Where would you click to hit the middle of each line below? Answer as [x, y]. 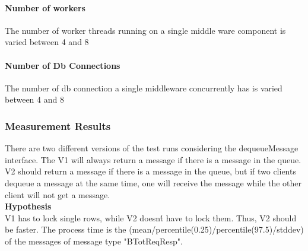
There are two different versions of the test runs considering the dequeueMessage [152, 148]
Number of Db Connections [63, 65]
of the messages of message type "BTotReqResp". [94, 241]
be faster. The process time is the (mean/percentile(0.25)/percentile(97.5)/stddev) [154, 229]
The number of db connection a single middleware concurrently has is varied [144, 88]
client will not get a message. [58, 194]
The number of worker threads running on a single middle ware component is [145, 30]
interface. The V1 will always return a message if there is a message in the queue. [153, 159]
